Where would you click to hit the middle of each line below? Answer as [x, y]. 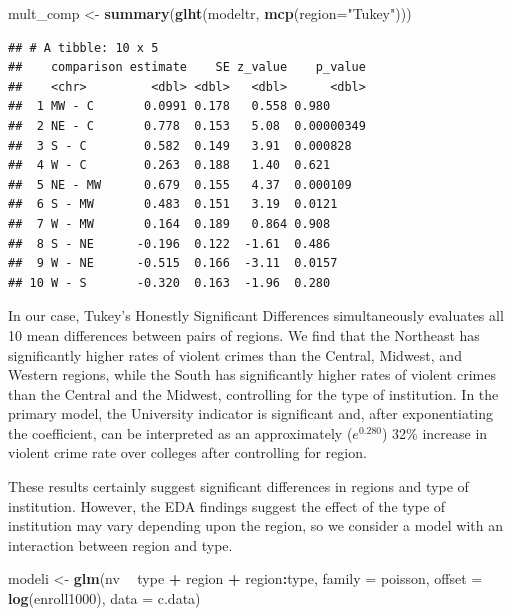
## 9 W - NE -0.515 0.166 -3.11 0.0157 [173, 263]
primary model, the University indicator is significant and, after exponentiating [251, 413]
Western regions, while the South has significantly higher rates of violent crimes [252, 374]
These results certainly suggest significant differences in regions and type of [238, 486]
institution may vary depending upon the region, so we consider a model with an [256, 525]
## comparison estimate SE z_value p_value [187, 67]
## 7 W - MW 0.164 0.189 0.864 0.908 [169, 223]
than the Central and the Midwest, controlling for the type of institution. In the [253, 393]
